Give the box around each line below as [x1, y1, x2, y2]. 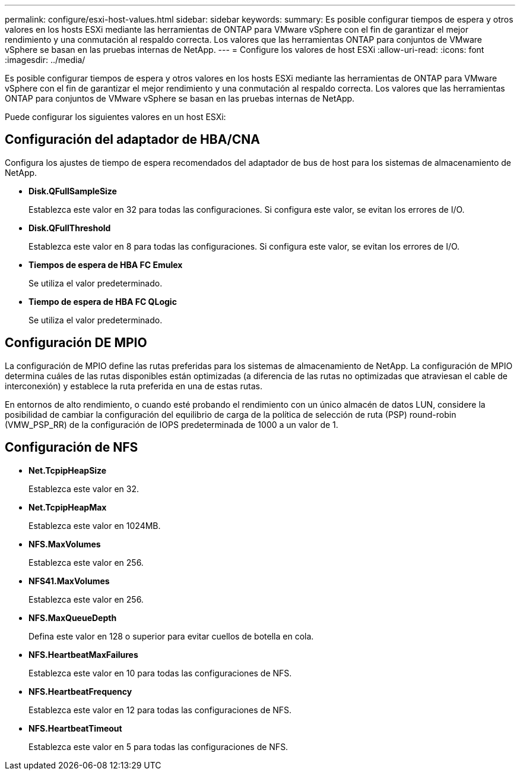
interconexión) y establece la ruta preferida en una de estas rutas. [5, 380, 262, 391]
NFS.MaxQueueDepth [28, 612, 117, 623]
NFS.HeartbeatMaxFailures [28, 649, 138, 660]
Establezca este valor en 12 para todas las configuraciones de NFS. [28, 704, 292, 715]
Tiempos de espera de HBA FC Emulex [28, 259, 183, 270]
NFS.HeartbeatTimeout [28, 723, 122, 733]
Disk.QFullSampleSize [28, 185, 117, 196]
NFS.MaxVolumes [28, 538, 101, 549]
